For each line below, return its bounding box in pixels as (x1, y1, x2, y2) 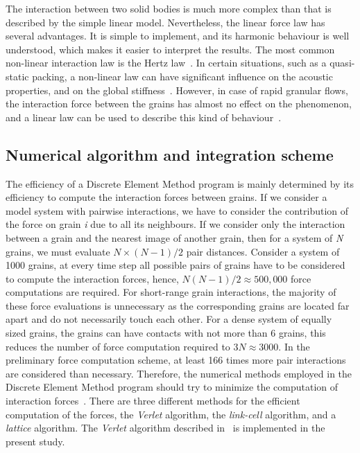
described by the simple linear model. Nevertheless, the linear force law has (6, 15, 325, 29)
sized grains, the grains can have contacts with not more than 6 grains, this (6, 326, 326, 340)
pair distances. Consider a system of (186, 244, 340, 258)
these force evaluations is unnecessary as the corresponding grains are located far (6, 298, 350, 312)
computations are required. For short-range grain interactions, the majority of (6, 285, 336, 299)
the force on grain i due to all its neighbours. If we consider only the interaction (6, 217, 345, 231)
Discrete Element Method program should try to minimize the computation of (6, 380, 338, 394)
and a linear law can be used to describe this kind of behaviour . (6, 109, 282, 124)
